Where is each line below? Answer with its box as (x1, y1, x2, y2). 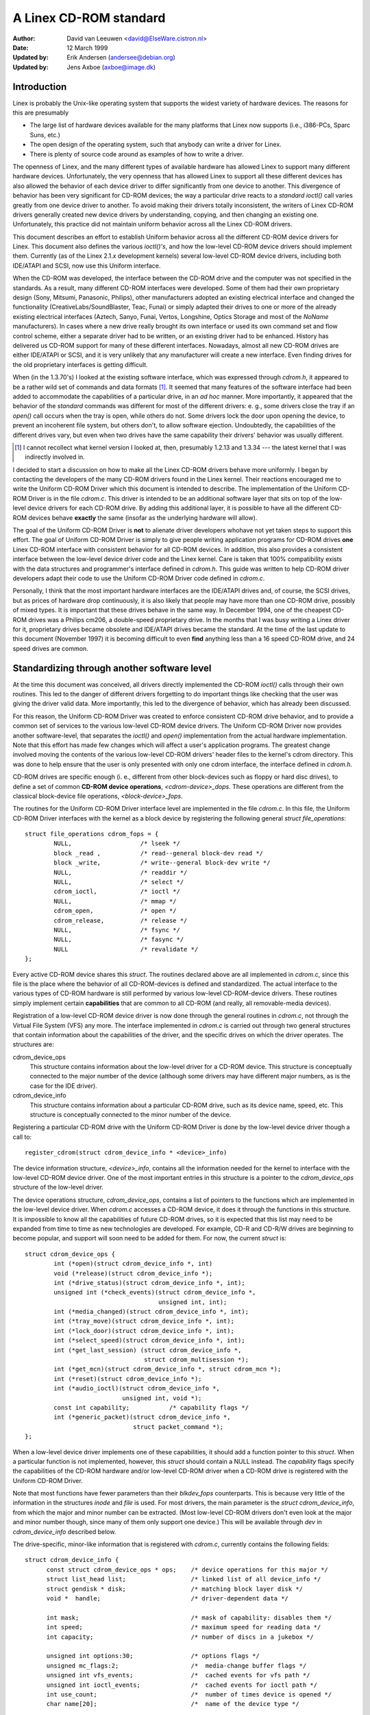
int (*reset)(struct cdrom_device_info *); (53, 1375, 202, 1382)
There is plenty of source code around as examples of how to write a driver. (29, 150, 245, 158)
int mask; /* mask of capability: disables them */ (46, 1613, 332, 1622)
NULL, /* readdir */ (53, 868, 188, 876)
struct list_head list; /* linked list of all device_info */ (46, 1575, 321, 1583)
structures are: (12, 1040, 54, 1049)
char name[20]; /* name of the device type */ (46, 1700, 299, 1708)
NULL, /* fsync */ (53, 926, 181, 934)
